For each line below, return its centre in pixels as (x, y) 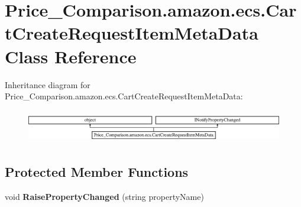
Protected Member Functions (97, 172)
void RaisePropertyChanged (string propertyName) (104, 197)
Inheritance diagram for (48, 84)
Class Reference (71, 56)
